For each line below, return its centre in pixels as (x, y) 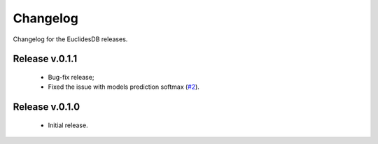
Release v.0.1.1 (45, 59)
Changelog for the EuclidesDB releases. (70, 39)
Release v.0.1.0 (47, 107)
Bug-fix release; (71, 77)
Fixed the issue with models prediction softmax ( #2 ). (124, 87)
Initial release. (68, 125)
